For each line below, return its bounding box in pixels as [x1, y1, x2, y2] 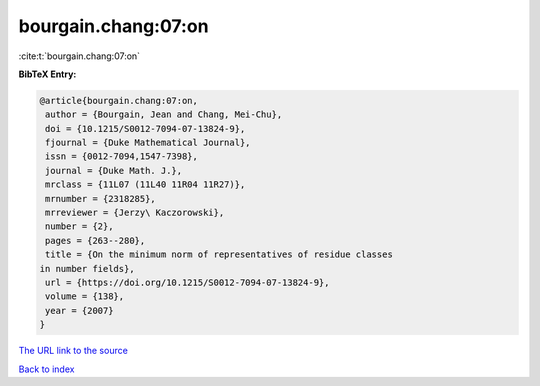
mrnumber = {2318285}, [45, 193, 157, 204]
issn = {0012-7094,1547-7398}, [45, 151, 199, 162]
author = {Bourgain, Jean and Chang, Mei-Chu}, [45, 109, 283, 120]
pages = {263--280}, [45, 235, 146, 246]
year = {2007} [45, 305, 114, 316]
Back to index [18, 363, 75, 375]
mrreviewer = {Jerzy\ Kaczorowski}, [45, 207, 225, 219]
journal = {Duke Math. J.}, [45, 165, 183, 176]
